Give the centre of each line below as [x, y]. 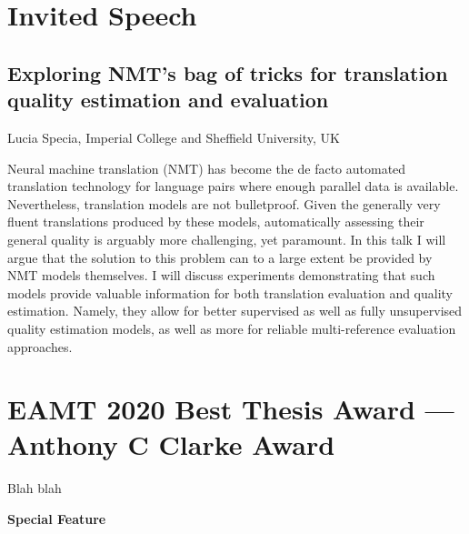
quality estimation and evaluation [168, 100]
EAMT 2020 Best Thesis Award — [231, 409]
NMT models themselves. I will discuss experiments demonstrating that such [221, 275]
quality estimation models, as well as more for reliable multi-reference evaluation [232, 328]
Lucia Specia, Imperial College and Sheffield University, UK [174, 137]
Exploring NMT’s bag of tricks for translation [228, 72]
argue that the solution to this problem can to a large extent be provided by [220, 257]
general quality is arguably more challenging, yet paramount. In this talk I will [227, 239]
